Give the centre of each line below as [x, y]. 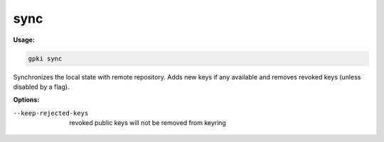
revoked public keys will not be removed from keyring [148, 123]
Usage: [24, 40]
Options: [26, 100]
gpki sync [45, 58]
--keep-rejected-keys [51, 113]
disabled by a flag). [41, 87]
